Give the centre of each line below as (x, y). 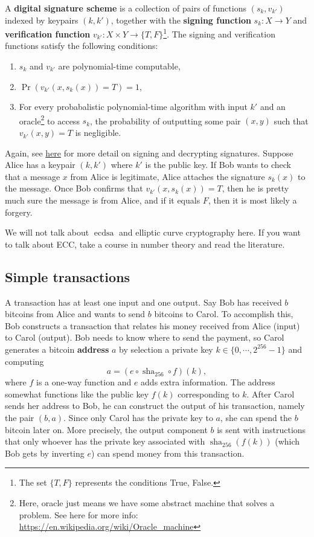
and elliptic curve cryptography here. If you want (210, 232)
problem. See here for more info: (78, 514)
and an (273, 107)
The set (33, 482)
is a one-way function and (84, 382)
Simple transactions (68, 276)
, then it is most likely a (252, 200)
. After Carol (271, 394)
